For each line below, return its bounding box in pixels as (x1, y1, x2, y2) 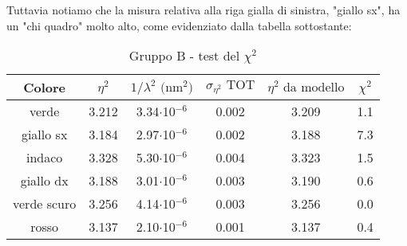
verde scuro (13, 194, 77, 213)
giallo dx (20, 171, 69, 190)
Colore (23, 78, 66, 97)
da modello (283, 80, 345, 94)
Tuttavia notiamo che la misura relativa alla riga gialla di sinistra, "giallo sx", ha (6, 2, 401, 18)
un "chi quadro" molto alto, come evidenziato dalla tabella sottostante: (6, 17, 352, 33)
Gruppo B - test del (128, 46, 240, 65)
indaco (26, 148, 63, 167)
